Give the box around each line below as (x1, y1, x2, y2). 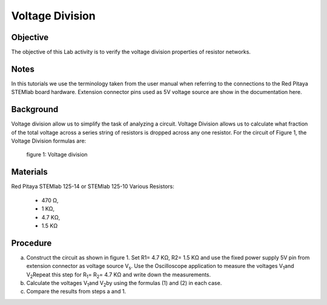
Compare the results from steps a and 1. (26, 288, 127, 295)
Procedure (11, 238, 52, 248)
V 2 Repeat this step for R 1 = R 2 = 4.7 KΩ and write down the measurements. (26, 270, 211, 280)
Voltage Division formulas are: (11, 137, 87, 145)
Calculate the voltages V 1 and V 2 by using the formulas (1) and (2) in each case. (26, 279, 222, 288)
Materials (11, 167, 48, 177)
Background (11, 104, 59, 115)
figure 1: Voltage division (26, 151, 88, 158)
